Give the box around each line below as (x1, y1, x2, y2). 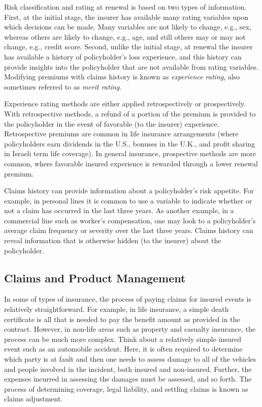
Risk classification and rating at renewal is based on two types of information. (4, 2, 247, 12)
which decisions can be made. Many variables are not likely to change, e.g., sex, (4, 21, 251, 32)
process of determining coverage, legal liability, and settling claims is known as (4, 383, 248, 394)
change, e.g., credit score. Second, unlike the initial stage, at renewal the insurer (4, 41, 253, 52)
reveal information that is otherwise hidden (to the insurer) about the (4, 235, 221, 246)
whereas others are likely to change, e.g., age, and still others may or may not (4, 31, 246, 42)
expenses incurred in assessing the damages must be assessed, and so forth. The (4, 373, 252, 384)
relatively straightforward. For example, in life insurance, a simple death (4, 304, 229, 314)
